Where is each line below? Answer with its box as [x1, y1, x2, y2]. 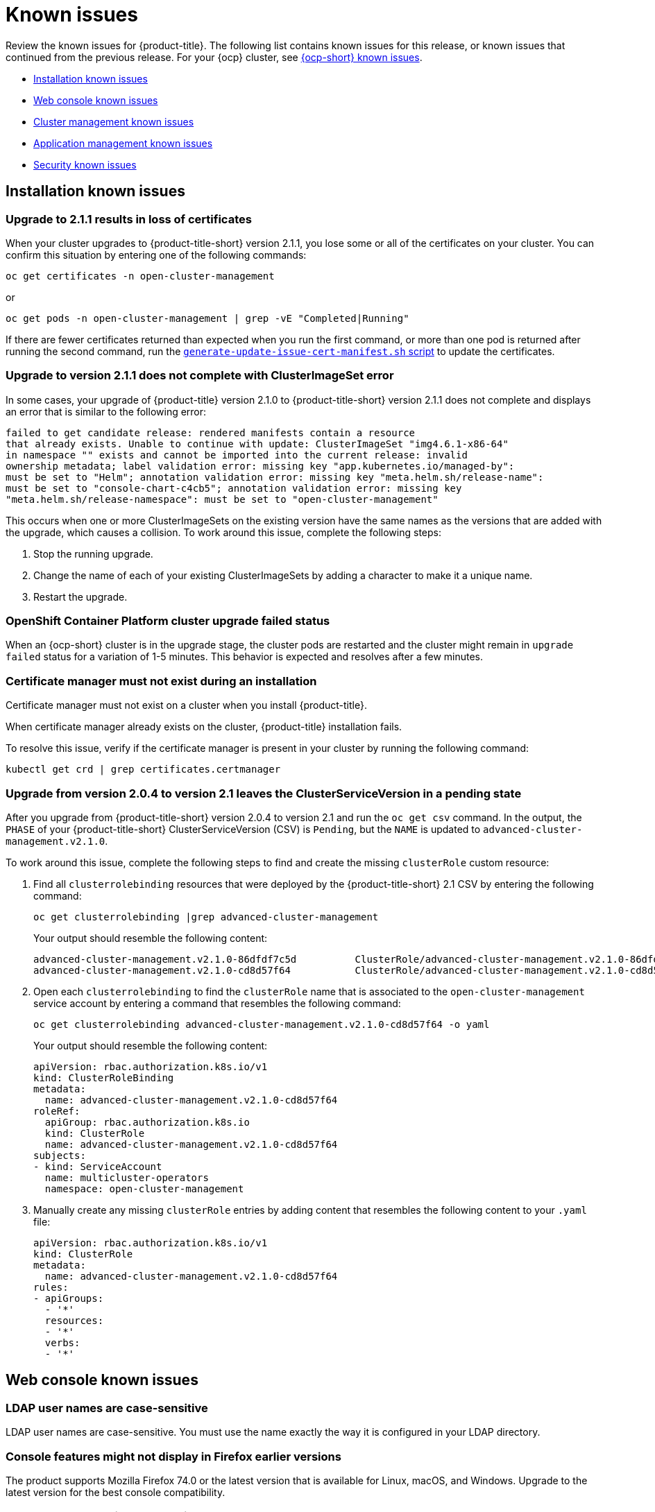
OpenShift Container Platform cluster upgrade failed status [6, 614, 330, 628]
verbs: [44, 1337, 80, 1348]
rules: [33, 1281, 69, 1293]
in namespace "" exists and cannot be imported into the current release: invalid [6, 449, 468, 461]
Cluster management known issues [33, 115, 194, 128]
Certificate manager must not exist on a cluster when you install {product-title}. [6, 699, 367, 712]
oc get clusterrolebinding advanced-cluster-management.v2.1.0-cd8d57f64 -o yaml [33, 1018, 490, 1030]
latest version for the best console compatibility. [6, 1486, 226, 1498]
